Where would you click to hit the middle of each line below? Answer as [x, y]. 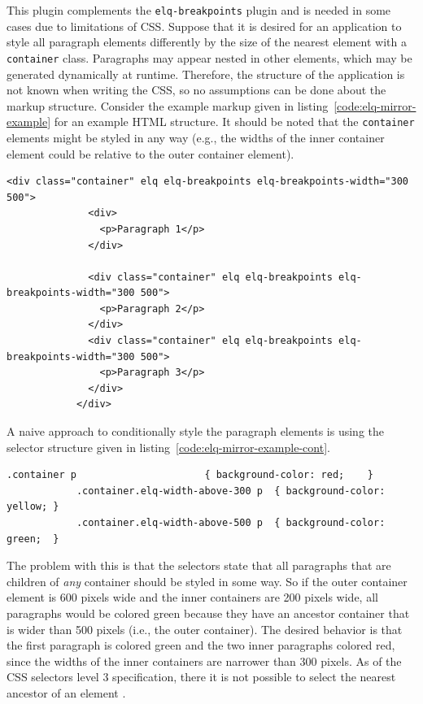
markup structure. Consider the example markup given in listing [168, 105]
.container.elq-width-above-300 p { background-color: [231, 491]
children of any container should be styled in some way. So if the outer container [207, 581]
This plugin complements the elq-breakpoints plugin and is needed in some [199, 10]
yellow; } [33, 507]
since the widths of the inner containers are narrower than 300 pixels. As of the [204, 661]
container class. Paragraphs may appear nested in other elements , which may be [209, 57]
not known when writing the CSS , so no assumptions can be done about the [196, 90]
